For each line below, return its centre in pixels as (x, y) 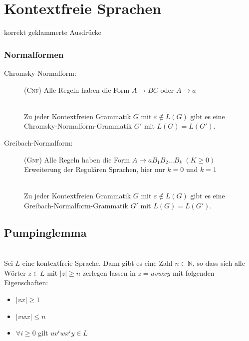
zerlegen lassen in (109, 272)
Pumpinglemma (45, 232)
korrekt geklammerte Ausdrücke (53, 32)
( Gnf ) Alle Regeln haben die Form (77, 159)
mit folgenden (194, 272)
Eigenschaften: (26, 282)
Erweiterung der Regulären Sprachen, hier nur (95, 169)
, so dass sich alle (219, 263)
